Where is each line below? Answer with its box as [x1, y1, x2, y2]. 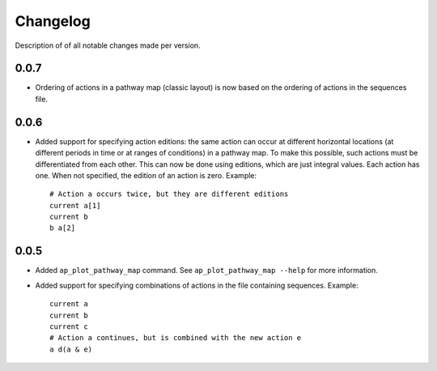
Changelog [15, 12, 91, 30]
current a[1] [49, 201, 101, 210]
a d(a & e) [49, 344, 93, 354]
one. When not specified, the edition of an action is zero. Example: [35, 170, 257, 180]
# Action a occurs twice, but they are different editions [49, 190, 289, 198]
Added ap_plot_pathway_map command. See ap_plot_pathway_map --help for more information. [35, 266, 378, 275]
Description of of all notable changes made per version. [15, 41, 202, 50]
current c [49, 322, 88, 331]
